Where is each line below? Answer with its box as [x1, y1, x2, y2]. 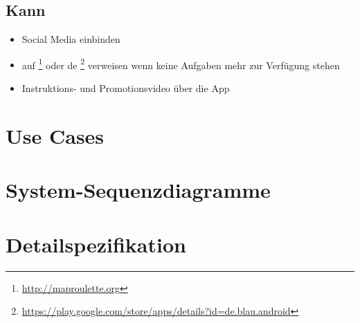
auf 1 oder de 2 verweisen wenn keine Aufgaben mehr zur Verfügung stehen [21, 55, 340, 72]
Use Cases [6, 121, 105, 149]
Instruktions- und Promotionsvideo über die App [21, 81, 230, 95]
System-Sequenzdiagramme [6, 176, 271, 204]
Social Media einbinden [21, 32, 120, 46]
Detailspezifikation [6, 230, 186, 258]
